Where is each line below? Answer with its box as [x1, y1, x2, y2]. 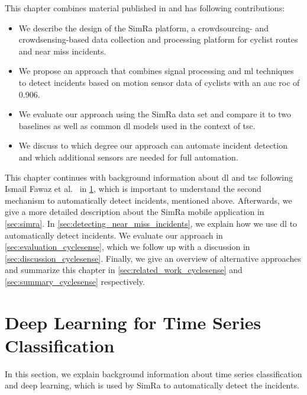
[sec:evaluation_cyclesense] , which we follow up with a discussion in [5, 240, 250, 253]
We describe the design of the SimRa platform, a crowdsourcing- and [18, 21, 269, 34]
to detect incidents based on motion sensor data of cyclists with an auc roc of [18, 76, 300, 88]
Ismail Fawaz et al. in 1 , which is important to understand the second [5, 182, 261, 195]
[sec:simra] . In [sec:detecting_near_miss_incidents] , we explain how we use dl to [5, 217, 298, 229]
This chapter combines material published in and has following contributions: [5, 2, 285, 14]
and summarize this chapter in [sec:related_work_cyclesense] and [5, 264, 243, 276]
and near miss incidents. [18, 44, 106, 57]
